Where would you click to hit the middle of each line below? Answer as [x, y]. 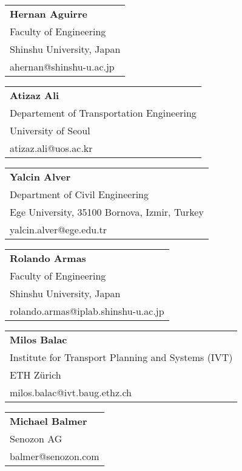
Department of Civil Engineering [79, 194]
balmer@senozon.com [55, 456]
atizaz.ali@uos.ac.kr [51, 148]
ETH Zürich [35, 375]
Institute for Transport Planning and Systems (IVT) [121, 357]
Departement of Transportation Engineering [103, 113]
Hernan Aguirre [49, 14]
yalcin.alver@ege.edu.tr [59, 229]
